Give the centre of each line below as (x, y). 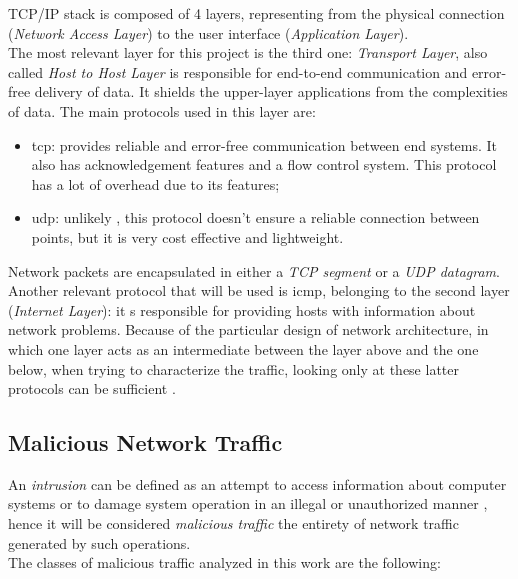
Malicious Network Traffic (145, 442)
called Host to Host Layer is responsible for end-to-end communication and (238, 71)
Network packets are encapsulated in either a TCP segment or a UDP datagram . (254, 270)
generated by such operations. (99, 542)
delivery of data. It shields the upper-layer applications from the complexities (271, 91)
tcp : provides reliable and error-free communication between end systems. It (264, 144)
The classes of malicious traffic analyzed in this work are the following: (224, 562)
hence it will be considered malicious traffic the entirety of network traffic (233, 523)
